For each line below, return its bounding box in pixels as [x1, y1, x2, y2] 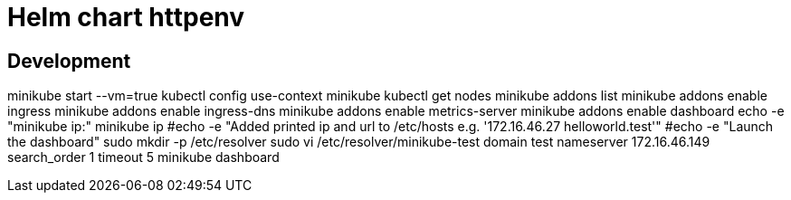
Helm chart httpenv [7, 2, 245, 33]
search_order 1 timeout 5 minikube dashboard [7, 149, 280, 166]
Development [7, 49, 131, 72]
